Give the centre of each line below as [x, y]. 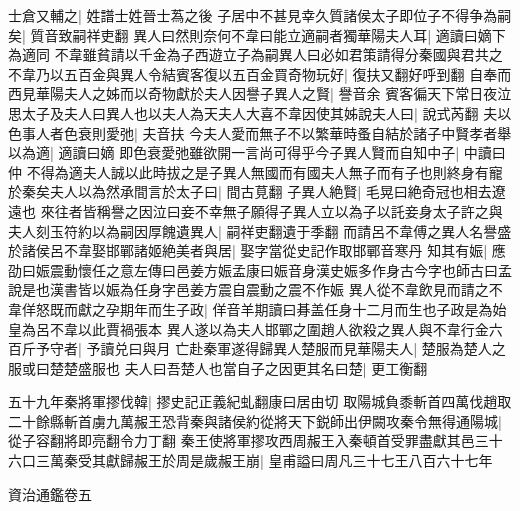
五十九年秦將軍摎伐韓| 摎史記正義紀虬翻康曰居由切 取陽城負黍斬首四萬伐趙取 [260, 401]
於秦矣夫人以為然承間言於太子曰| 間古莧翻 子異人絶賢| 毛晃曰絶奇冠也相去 [250, 191]
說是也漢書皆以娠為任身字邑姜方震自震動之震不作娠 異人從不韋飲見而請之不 [255, 289]
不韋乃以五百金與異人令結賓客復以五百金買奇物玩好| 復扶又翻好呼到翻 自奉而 [260, 73]
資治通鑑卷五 [50, 493]
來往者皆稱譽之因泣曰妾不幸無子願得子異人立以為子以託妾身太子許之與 [271, 210]
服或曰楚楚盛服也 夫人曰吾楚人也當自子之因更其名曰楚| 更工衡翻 [218, 367]
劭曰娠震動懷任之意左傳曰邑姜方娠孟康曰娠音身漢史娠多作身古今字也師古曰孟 [260, 269]
